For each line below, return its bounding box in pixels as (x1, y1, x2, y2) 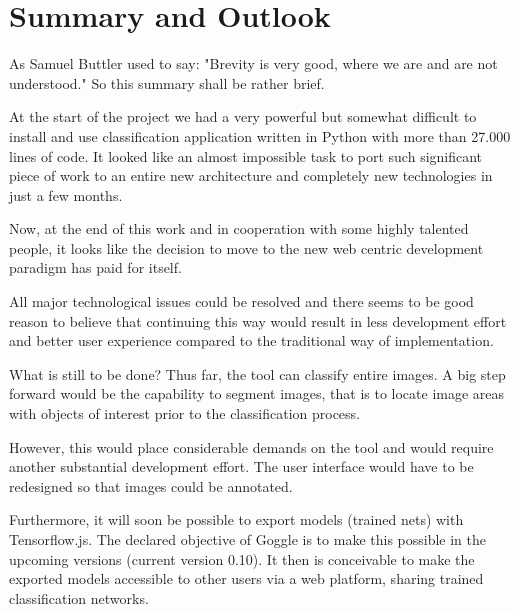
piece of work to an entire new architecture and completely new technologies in (9, 165, 493, 186)
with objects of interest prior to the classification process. (9, 403, 360, 424)
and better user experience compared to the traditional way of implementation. (9, 330, 494, 351)
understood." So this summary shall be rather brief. (9, 72, 325, 93)
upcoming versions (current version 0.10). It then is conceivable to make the (9, 548, 475, 569)
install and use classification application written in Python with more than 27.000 (9, 125, 511, 146)
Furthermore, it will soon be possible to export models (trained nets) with (9, 509, 464, 530)
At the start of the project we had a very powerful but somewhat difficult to (9, 106, 477, 127)
